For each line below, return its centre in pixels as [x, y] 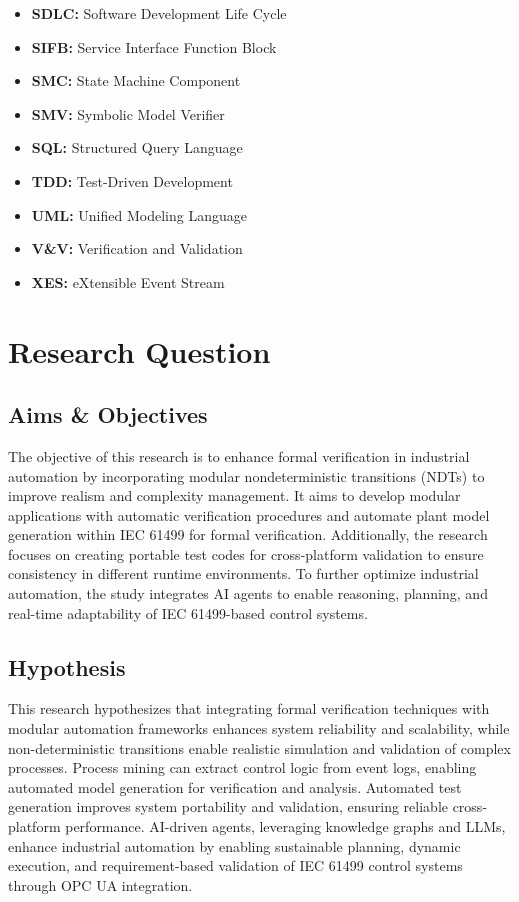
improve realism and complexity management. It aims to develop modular [234, 495]
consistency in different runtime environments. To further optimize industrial [243, 573]
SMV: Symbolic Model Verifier [128, 113]
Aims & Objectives [108, 414]
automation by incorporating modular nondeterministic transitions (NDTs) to [246, 475]
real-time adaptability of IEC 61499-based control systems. [188, 612]
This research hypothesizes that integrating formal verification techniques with [249, 708]
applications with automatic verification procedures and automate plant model [249, 514]
